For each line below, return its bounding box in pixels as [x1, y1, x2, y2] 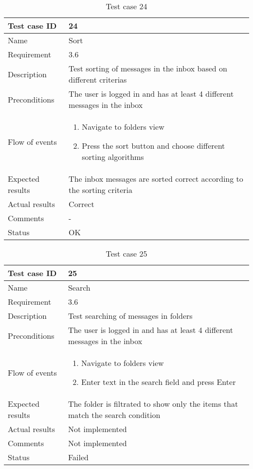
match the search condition [68, 409, 161, 420]
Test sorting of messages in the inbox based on [69, 63, 227, 74]
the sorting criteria [69, 184, 132, 195]
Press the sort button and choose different [82, 140, 225, 151]
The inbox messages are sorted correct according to [69, 173, 243, 184]
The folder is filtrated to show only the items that [68, 398, 238, 409]
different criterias [69, 74, 127, 85]
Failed [68, 452, 89, 463]
